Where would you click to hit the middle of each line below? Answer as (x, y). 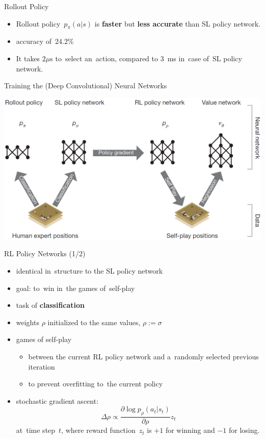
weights (28, 322)
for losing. (244, 430)
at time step (36, 430)
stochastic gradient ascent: (57, 400)
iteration (42, 366)
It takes (28, 58)
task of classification (50, 305)
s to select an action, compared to (104, 58)
